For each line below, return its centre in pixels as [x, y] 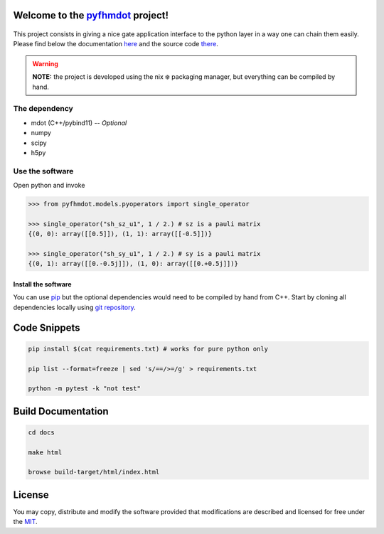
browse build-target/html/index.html [94, 472]
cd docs [41, 432]
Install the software [42, 284]
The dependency [43, 109]
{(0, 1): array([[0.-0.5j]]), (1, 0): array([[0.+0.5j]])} [133, 264]
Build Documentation [61, 411]
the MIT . [25, 522]
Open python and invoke [49, 186]
